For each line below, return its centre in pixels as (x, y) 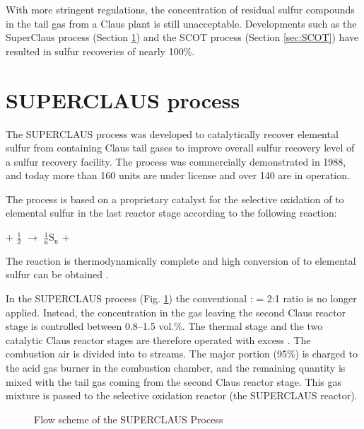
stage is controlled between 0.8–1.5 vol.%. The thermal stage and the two (164, 326)
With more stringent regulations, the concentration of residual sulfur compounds (180, 9)
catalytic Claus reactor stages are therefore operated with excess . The (158, 339)
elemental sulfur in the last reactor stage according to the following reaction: (171, 213)
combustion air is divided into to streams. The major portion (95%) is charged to (182, 354)
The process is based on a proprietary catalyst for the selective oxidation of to (175, 199)
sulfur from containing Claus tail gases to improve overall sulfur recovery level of (180, 148)
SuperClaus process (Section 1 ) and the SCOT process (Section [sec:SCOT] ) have (182, 37)
